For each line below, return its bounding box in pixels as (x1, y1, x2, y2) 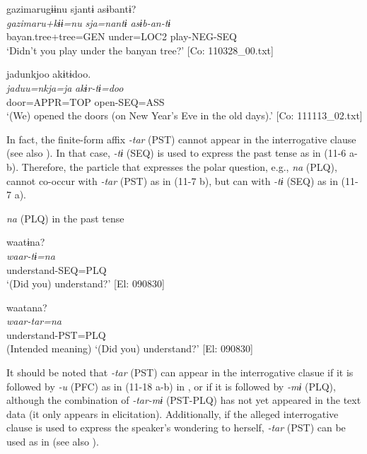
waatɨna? (6, 234, 45, 249)
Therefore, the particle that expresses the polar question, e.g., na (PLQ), (21, 159, 337, 174)
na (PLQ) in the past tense (6, 210, 124, 225)
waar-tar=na (6, 313, 62, 328)
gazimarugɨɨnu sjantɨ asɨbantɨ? (6, 1, 136, 16)
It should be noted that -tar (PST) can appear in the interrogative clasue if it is (6, 365, 354, 380)
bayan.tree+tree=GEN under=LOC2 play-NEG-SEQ (6, 29, 237, 44)
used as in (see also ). (6, 434, 99, 449)
